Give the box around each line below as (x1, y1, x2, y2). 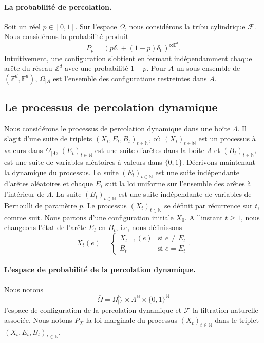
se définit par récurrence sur (164, 200, 253, 211)
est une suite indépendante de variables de (118, 188, 252, 199)
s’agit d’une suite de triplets (4, 133, 92, 144)
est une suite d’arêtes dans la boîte (95, 145, 204, 156)
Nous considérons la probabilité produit (4, 31, 129, 42)
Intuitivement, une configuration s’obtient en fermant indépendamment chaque (4, 52, 252, 63)
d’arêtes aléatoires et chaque (4, 178, 93, 189)
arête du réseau (4, 63, 52, 73)
